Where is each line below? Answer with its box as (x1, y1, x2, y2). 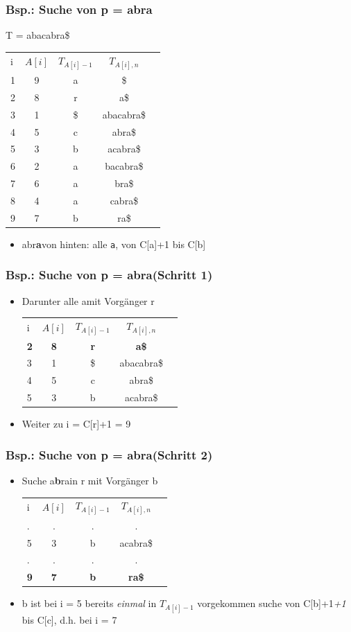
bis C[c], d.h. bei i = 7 (22, 612, 117, 626)
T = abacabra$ (6, 28, 70, 42)
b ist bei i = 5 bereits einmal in (22, 596, 157, 611)
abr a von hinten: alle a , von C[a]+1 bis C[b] (22, 236, 206, 251)
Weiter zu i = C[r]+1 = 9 (22, 416, 131, 431)
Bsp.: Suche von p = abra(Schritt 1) (6, 266, 213, 283)
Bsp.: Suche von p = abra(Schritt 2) (6, 446, 213, 463)
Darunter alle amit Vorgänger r (22, 293, 155, 308)
